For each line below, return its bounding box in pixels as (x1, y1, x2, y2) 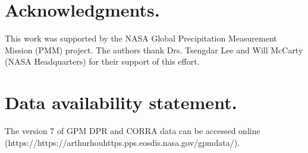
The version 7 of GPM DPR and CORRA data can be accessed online (5, 125, 260, 137)
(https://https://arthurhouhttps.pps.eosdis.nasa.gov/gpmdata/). (5, 136, 240, 148)
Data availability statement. (5, 90, 237, 114)
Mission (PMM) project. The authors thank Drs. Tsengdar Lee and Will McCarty (5, 43, 303, 56)
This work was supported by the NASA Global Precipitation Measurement (5, 32, 277, 44)
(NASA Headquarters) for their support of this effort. (5, 55, 200, 68)
